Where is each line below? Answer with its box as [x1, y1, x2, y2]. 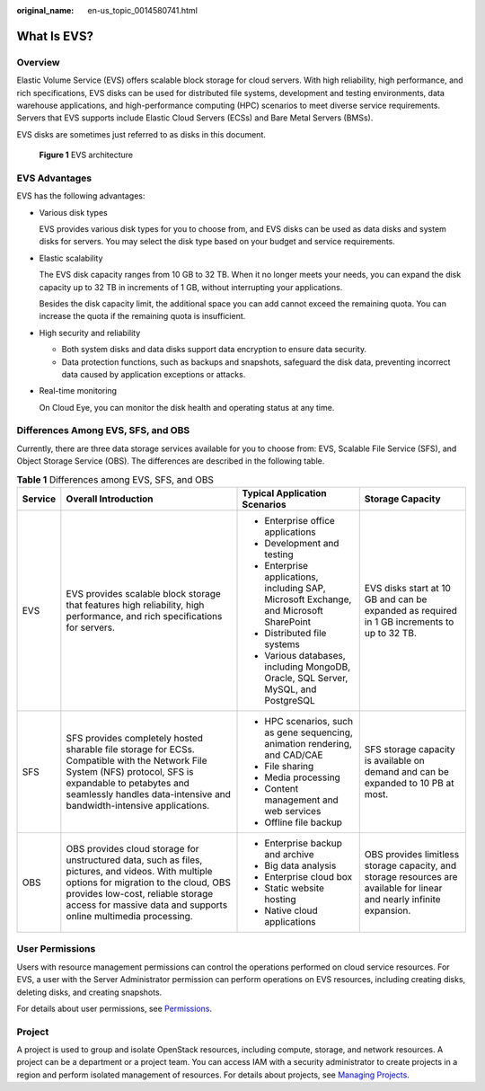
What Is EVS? [16, 28, 94, 44]
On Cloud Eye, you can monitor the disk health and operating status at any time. [39, 402, 335, 412]
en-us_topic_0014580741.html [87, 5, 198, 15]
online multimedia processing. [66, 910, 193, 923]
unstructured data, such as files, [66, 854, 203, 866]
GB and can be [364, 593, 428, 606]
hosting [264, 893, 296, 906]
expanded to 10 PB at [364, 777, 454, 790]
